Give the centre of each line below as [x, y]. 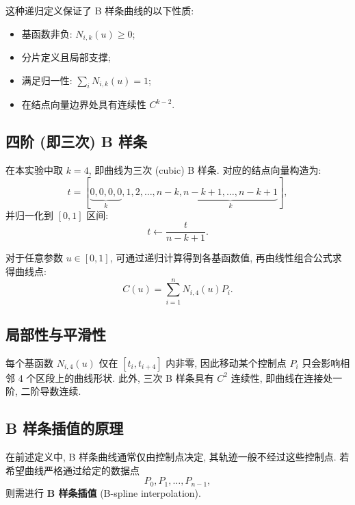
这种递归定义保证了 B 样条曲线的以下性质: [100, 10]
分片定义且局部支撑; [66, 57]
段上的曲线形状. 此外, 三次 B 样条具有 [130, 377]
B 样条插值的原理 [65, 428]
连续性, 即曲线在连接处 [282, 377]
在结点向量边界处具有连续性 [84, 104]
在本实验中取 [34, 170]
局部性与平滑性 [56, 334]
